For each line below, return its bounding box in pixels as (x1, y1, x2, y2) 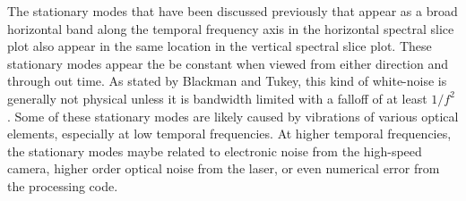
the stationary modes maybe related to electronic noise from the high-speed (7, 141, 422, 160)
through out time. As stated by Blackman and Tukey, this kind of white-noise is (7, 71, 447, 90)
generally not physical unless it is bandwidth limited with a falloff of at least (7, 88, 427, 107)
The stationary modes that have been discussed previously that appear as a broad (7, 2, 458, 20)
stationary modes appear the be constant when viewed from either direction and (7, 54, 448, 72)
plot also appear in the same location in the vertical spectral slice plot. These (7, 37, 432, 55)
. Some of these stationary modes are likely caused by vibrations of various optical (7, 106, 459, 125)
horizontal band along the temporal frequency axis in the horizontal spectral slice (7, 19, 454, 38)
